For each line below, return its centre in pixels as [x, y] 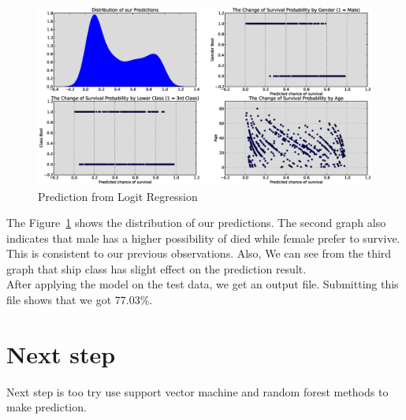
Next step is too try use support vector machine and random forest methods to [197, 391]
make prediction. [47, 407]
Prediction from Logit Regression [118, 196]
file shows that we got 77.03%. [80, 300]
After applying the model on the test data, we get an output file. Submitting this [203, 284]
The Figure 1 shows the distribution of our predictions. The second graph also [196, 223]
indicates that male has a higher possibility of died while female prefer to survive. [203, 238]
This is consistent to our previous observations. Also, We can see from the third [199, 253]
